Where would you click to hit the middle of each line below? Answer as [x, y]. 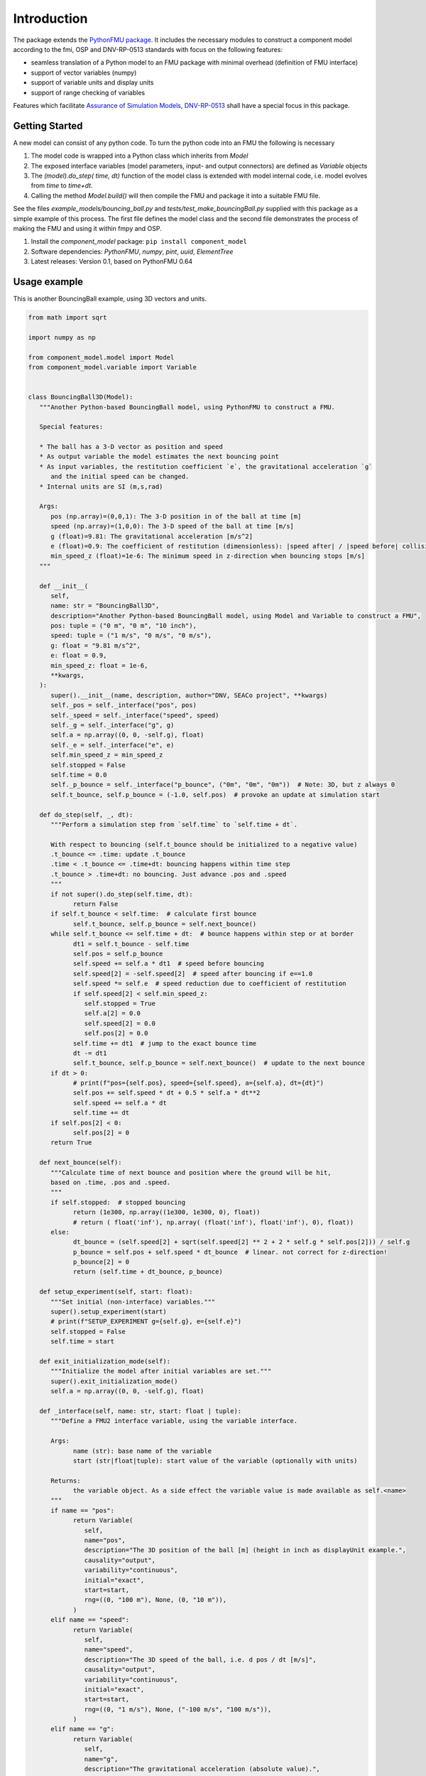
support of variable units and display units [92, 82]
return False [95, 904]
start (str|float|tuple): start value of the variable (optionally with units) [215, 1461]
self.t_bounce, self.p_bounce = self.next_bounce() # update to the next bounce [219, 1063]
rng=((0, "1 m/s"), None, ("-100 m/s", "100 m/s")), [178, 1709]
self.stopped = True [120, 1003]
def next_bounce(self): [81, 1163]
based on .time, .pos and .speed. [110, 1182]
